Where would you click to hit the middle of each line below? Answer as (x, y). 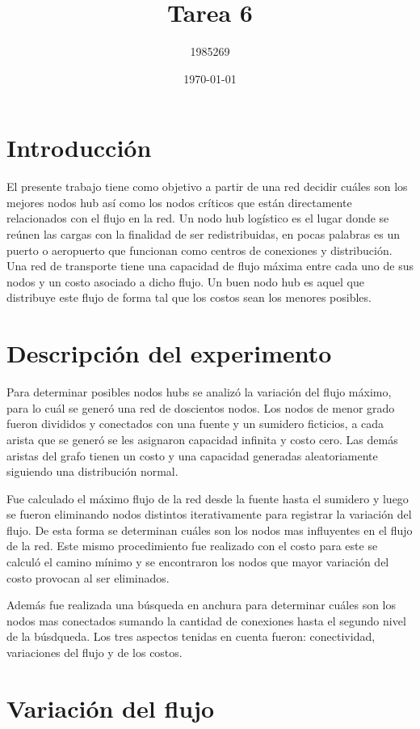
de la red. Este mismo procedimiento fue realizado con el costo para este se (192, 546)
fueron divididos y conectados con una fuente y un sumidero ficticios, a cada (195, 424)
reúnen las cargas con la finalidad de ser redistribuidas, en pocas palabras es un (203, 234)
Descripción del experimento (169, 353)
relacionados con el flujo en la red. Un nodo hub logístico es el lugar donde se (198, 218)
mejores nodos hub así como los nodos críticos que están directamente (179, 202)
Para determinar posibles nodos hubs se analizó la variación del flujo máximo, (199, 392)
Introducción (79, 148)
